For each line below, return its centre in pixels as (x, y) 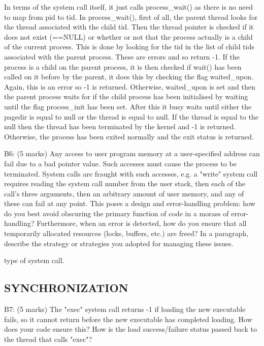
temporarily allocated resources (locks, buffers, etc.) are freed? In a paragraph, (126, 233)
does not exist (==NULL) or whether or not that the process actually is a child (128, 36)
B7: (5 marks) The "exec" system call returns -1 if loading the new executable (125, 309)
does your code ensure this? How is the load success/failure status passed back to (130, 329)
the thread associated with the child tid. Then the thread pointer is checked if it (129, 27)
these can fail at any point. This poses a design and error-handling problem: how (130, 203)
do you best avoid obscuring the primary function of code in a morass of (117, 213)
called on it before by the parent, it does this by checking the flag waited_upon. (129, 77)
